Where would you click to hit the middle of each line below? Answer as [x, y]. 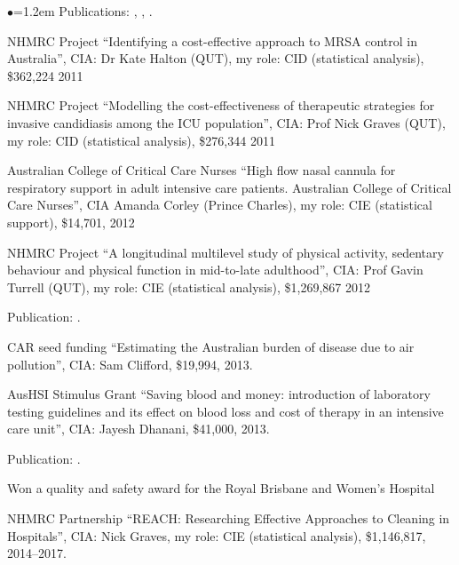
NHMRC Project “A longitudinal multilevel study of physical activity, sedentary [226, 252]
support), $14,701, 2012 [71, 222]
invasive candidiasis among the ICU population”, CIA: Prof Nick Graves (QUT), [226, 122]
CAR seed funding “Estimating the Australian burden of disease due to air [211, 346]
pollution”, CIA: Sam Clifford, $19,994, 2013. [130, 364]
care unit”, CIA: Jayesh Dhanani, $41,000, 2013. [138, 429]
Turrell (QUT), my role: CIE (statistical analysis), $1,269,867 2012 [189, 286]
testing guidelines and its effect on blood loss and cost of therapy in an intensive [226, 411]
